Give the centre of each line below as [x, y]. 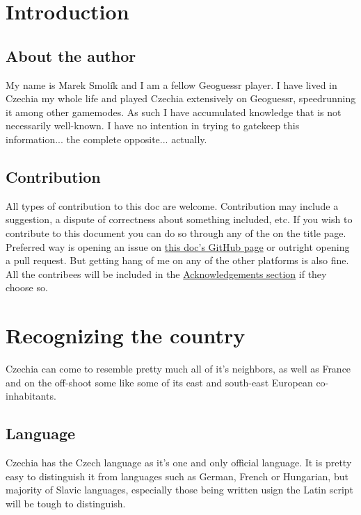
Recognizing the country [126, 335]
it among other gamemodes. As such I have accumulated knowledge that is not [174, 112]
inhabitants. [31, 396]
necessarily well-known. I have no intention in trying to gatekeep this [153, 125]
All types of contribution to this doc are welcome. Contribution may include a [172, 205]
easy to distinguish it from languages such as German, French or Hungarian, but [177, 476]
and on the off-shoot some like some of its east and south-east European [159, 382]
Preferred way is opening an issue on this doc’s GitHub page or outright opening [178, 246]
